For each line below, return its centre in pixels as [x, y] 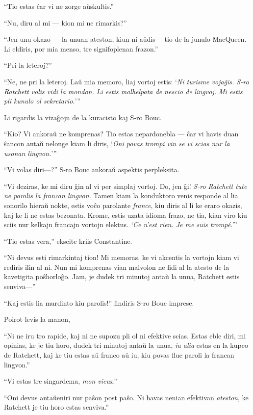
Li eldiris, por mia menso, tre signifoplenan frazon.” [81, 48]
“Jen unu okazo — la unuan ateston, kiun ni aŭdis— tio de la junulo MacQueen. [125, 39]
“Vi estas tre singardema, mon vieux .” [61, 381]
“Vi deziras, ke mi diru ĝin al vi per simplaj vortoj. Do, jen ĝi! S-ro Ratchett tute [126, 186]
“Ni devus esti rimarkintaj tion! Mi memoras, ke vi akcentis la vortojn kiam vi [122, 257]
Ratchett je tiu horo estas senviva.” [56, 407]
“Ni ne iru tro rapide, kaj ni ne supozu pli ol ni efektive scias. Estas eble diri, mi [125, 335]
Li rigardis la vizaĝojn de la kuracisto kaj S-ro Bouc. [83, 117]
